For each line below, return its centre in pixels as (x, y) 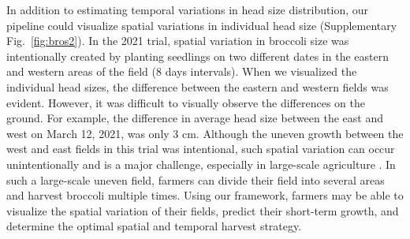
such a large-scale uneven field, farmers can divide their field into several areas (196, 179)
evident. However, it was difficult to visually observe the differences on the (186, 102)
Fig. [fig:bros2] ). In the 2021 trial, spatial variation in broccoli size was (178, 41)
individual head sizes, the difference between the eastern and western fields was (198, 86)
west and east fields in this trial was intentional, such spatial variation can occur (201, 149)
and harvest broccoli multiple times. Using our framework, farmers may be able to (205, 195)
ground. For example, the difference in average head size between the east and (195, 118)
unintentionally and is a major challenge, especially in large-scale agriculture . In (201, 164)
